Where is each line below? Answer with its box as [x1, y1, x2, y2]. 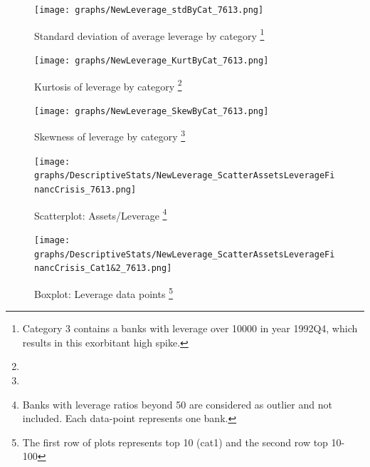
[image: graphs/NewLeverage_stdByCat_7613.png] [34, 5, 264, 15]
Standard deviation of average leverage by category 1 [34, 26, 265, 43]
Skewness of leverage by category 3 [34, 127, 186, 144]
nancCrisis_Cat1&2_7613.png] [34, 263, 172, 274]
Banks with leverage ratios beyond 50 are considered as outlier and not [22, 396, 332, 411]
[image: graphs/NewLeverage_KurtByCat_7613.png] [34, 55, 269, 66]
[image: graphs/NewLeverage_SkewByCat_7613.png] [34, 106, 269, 116]
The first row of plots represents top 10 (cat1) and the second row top [22, 434, 328, 449]
